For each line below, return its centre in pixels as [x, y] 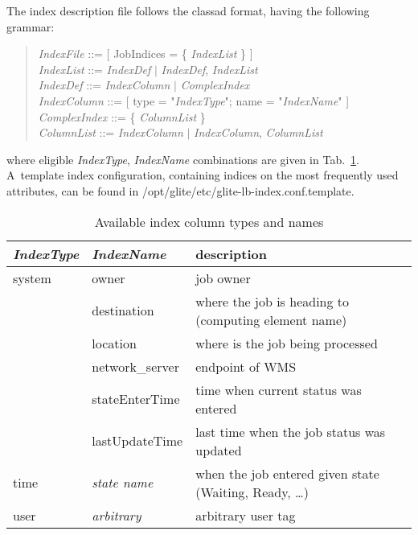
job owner [223, 278]
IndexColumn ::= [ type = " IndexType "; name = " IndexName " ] [194, 100]
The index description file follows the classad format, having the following [188, 10]
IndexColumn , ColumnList [258, 132]
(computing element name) [271, 319]
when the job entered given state [287, 473]
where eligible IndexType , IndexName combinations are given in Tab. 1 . [183, 159]
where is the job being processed [287, 343]
